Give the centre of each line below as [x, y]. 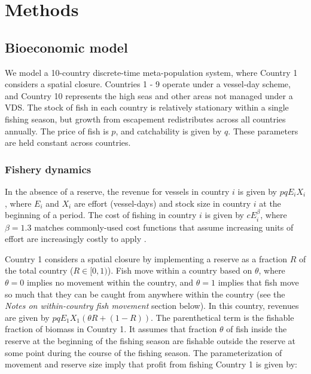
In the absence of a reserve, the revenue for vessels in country [117, 191]
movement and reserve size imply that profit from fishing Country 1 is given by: [151, 364]
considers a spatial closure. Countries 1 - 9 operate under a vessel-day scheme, [148, 84]
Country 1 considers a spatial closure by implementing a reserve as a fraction [146, 258]
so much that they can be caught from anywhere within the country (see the [145, 294]
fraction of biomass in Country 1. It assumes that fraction [111, 329]
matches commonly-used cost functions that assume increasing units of [164, 227]
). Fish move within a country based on [180, 270]
